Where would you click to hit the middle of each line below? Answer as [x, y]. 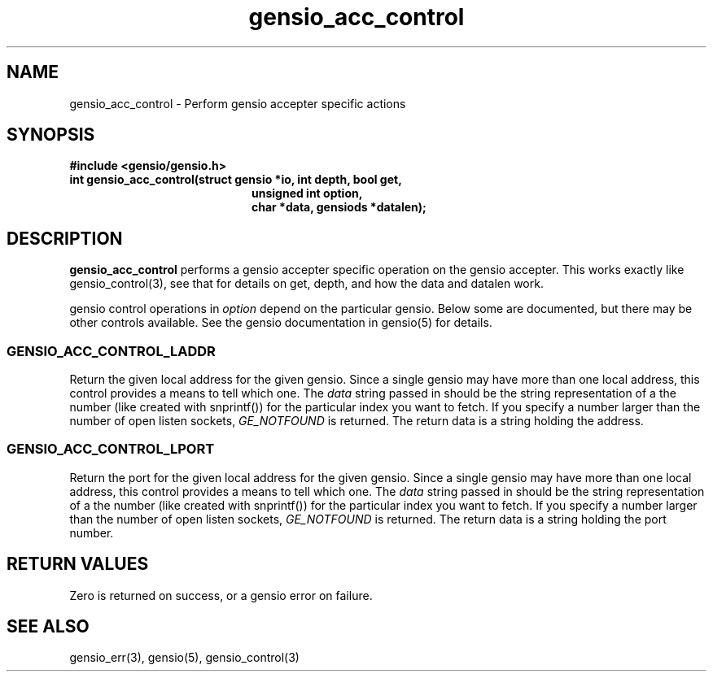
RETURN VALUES [78, 564]
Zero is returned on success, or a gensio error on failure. [221, 595]
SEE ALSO [48, 627]
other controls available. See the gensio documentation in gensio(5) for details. [281, 323]
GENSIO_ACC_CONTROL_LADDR [111, 351]
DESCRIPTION [65, 238]
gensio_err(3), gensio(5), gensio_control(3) [184, 658]
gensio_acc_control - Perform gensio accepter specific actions [238, 103]
